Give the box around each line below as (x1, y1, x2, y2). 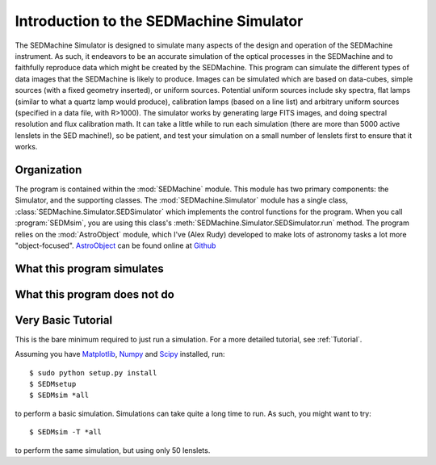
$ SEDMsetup (29, 379, 77, 389)
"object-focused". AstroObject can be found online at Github (15, 241, 216, 250)
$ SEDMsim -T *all (29, 428, 103, 437)
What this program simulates (15, 262, 165, 275)
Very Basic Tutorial (15, 313, 113, 327)
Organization (15, 162, 82, 177)
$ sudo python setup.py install (29, 368, 157, 377)
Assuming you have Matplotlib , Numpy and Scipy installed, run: (15, 350, 225, 359)
